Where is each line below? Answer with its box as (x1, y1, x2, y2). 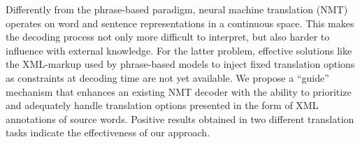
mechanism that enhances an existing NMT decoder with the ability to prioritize (6, 84, 352, 99)
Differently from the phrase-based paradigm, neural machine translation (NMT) (6, 2, 348, 16)
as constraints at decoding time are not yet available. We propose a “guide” (6, 70, 329, 85)
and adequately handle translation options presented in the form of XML (6, 98, 319, 113)
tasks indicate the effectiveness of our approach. (6, 125, 210, 140)
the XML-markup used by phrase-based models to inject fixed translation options (6, 57, 355, 71)
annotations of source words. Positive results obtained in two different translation (6, 111, 354, 126)
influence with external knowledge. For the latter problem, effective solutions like (6, 43, 352, 57)
